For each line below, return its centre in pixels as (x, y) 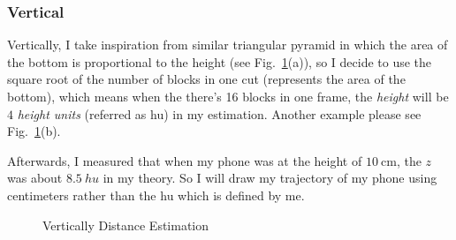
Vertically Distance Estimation (126, 225)
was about (35, 178)
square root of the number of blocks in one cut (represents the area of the (206, 79)
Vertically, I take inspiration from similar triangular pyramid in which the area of (228, 45)
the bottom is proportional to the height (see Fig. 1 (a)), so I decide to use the (220, 61)
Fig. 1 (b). (34, 131)
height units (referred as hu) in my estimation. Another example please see (219, 113)
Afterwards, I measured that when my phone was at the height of (185, 160)
